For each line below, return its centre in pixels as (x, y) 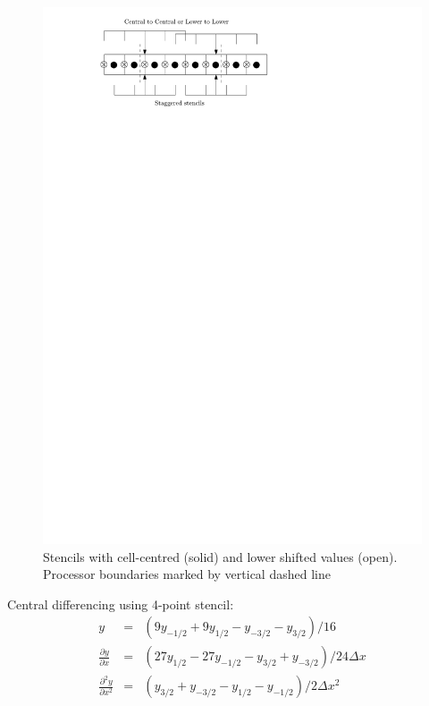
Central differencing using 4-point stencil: (121, 604)
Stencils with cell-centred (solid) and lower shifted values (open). (220, 556)
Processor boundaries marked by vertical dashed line (187, 574)
